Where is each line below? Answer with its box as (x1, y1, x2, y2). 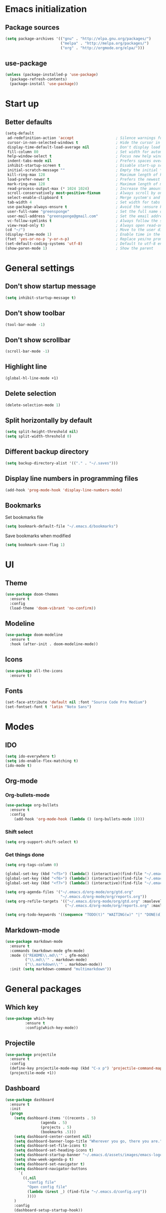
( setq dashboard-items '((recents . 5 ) (14, 1116, 96, 1121)
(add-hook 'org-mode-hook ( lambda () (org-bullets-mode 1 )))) (14, 816, 145, 822)
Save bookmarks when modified (5, 533, 71, 539)
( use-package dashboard (5, 1097, 54, 1102)
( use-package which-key (5, 1016, 54, 1021)
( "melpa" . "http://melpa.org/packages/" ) (60, 41, 149, 46)
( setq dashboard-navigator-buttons (14, 1166, 87, 1171)
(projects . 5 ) (40, 1124, 72, 1130)
